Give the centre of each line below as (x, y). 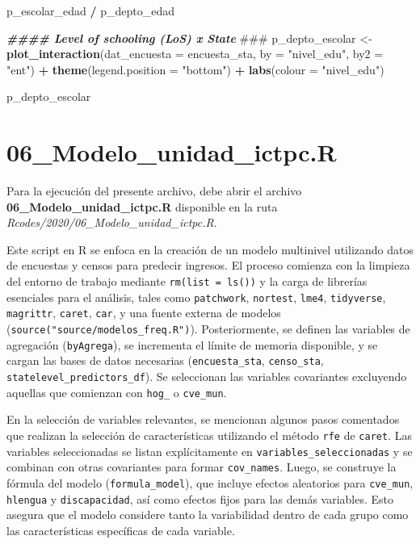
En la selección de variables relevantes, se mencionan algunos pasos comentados (203, 419)
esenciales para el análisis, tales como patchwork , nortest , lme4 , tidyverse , (196, 297)
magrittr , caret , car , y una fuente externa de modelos (144, 313)
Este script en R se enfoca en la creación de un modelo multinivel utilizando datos (210, 249)
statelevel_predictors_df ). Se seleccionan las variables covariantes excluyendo (207, 376)
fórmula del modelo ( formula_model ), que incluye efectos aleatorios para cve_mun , (210, 482)
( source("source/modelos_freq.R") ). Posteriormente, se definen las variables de (208, 329)
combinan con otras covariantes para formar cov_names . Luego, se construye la (202, 467)
